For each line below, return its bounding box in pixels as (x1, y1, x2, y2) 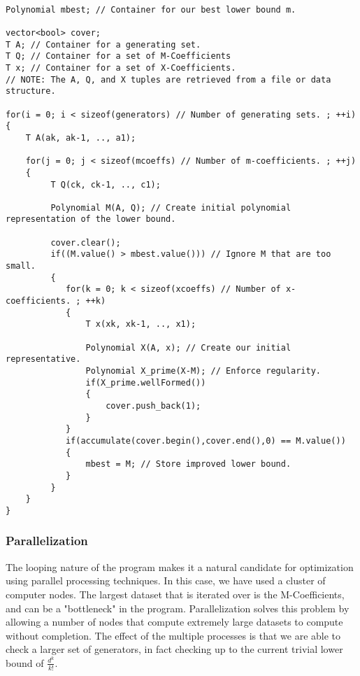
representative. (6, 354, 81, 365)
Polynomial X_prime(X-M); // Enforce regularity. (85, 366, 322, 376)
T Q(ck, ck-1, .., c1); (50, 179, 161, 190)
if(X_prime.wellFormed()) (85, 377, 206, 388)
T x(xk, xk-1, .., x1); (85, 319, 196, 330)
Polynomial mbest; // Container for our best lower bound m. (6, 4, 296, 15)
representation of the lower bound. (6, 214, 176, 225)
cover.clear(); (50, 237, 121, 248)
